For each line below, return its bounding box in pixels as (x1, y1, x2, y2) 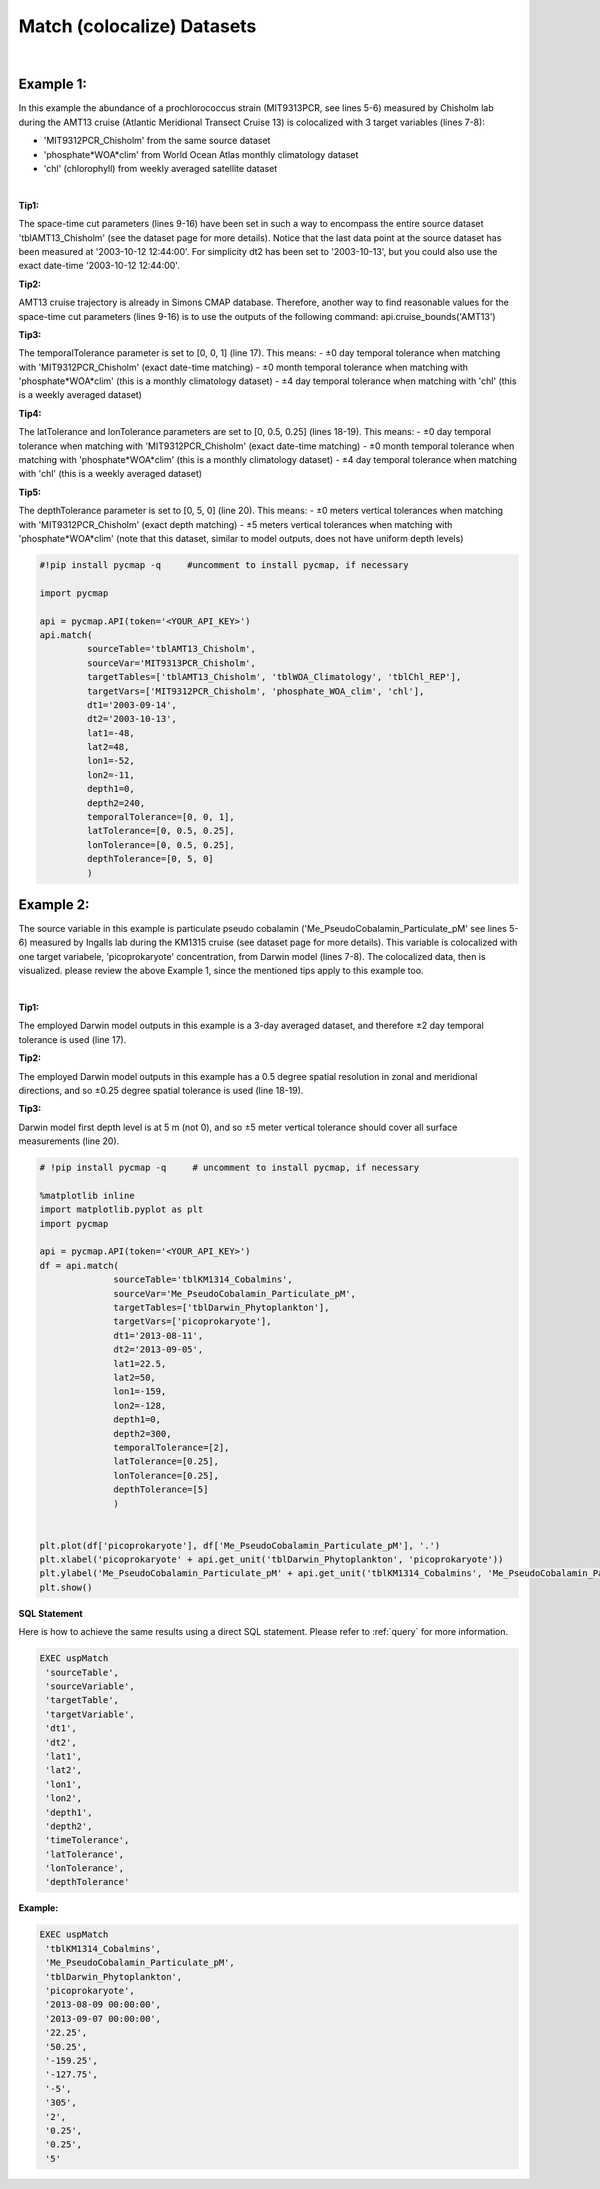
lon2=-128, (113, 1400, 167, 1411)
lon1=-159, (113, 1386, 167, 1397)
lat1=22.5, (113, 1358, 167, 1369)
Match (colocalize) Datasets (18, 15, 257, 37)
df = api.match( (39, 1260, 120, 1271)
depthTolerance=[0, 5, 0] (86, 853, 214, 865)
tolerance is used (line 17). (18, 1033, 127, 1045)
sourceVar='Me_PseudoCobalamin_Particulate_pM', (113, 1288, 357, 1299)
